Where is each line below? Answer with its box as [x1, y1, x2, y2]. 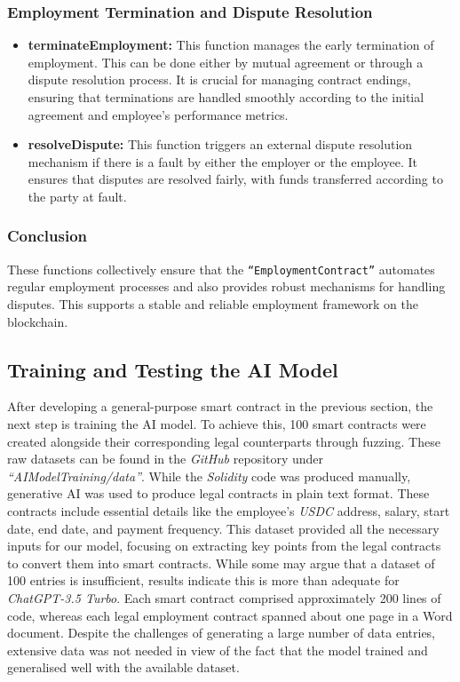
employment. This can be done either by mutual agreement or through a [28, 52, 424, 71]
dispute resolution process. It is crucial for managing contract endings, [28, 70, 411, 89]
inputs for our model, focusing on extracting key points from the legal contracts [7, 536, 441, 555]
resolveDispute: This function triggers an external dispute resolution [28, 135, 413, 154]
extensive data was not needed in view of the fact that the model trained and [7, 640, 428, 659]
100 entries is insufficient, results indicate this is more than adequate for [7, 571, 400, 590]
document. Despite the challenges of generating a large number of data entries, [7, 623, 436, 642]
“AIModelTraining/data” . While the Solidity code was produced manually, [7, 466, 411, 485]
